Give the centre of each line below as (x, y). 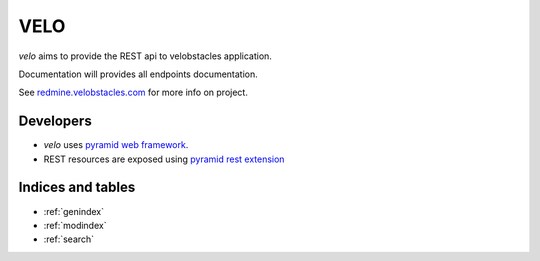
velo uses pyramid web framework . (116, 145)
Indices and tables (77, 187)
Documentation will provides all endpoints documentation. (138, 74)
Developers (55, 121)
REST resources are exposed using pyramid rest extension (164, 159)
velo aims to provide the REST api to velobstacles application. (145, 56)
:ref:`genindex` (74, 211)
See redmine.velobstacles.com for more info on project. (133, 92)
